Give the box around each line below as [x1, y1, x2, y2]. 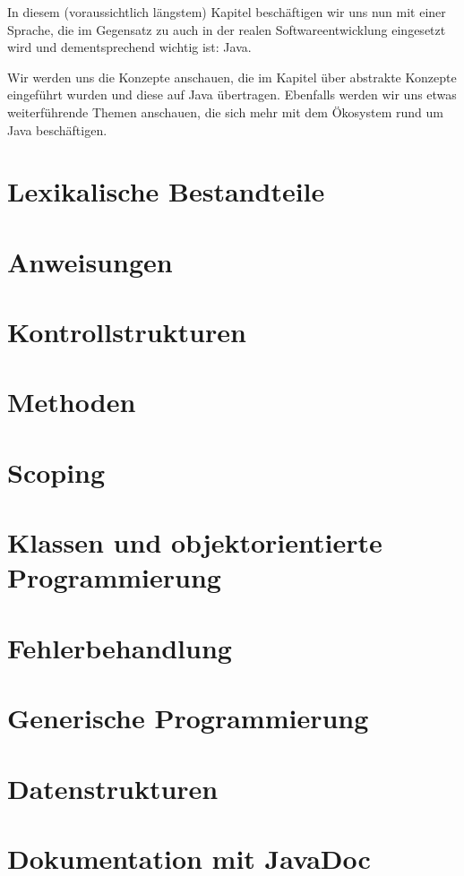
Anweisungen [7, 243, 173, 279]
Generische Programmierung [7, 700, 369, 736]
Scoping [7, 453, 106, 490]
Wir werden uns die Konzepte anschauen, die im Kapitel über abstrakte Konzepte [7, 67, 457, 86]
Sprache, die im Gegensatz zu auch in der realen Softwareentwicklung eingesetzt [7, 20, 446, 39]
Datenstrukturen [7, 769, 219, 806]
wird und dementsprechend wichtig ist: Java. [7, 38, 252, 56]
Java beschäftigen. [7, 120, 107, 139]
